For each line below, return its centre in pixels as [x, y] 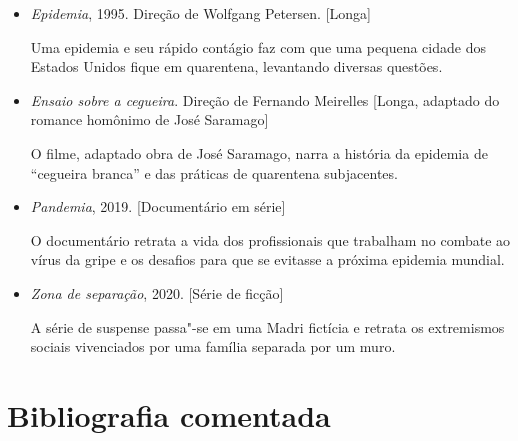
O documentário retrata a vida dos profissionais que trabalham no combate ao [270, 239]
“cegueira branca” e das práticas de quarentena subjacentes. [214, 172]
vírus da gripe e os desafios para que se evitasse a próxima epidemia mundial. [267, 259]
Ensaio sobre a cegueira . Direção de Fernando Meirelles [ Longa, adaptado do [265, 99]
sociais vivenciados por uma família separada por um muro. [213, 346]
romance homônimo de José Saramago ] [149, 119]
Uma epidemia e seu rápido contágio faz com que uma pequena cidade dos [258, 46]
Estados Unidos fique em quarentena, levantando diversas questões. [236, 66]
